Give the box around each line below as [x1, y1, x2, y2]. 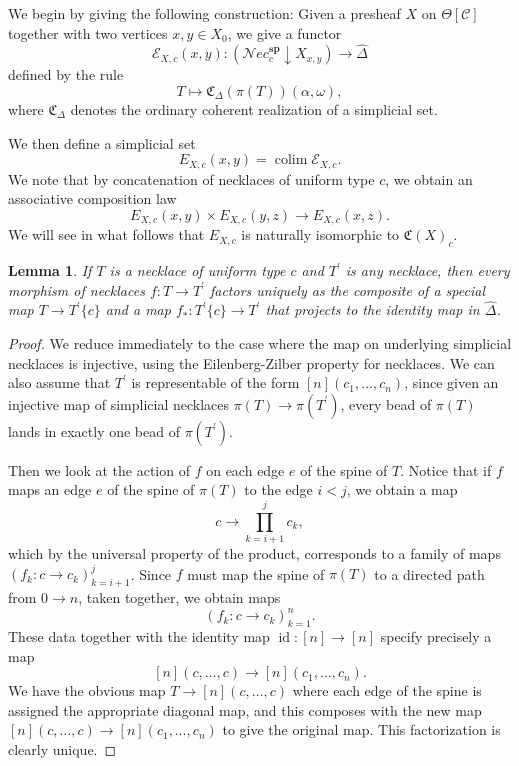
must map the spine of [187, 563, 325, 584]
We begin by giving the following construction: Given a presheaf [8, 3, 401, 23]
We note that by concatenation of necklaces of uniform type [8, 168, 375, 189]
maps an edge [8, 479, 92, 500]
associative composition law [8, 188, 177, 209]
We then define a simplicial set [8, 132, 196, 153]
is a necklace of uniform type [109, 260, 286, 281]
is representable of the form [131, 372, 300, 393]
